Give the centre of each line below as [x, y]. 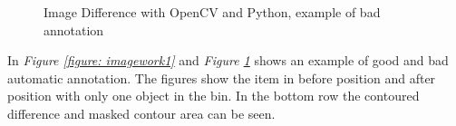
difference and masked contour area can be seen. [141, 113]
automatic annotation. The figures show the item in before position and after [222, 78]
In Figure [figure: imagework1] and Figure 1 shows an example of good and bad [228, 60]
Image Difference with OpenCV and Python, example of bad [212, 12]
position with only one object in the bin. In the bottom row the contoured [213, 96]
